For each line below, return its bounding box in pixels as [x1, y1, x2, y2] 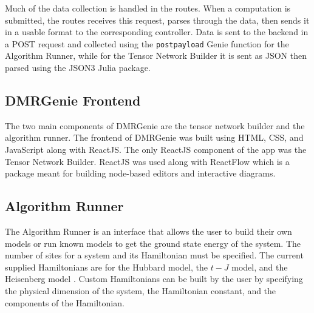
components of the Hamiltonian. [5, 296, 125, 309]
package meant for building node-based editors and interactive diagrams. [5, 167, 276, 180]
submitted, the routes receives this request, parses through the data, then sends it [5, 13, 310, 26]
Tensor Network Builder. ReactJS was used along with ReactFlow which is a [5, 155, 290, 167]
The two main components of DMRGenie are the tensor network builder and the [5, 119, 305, 132]
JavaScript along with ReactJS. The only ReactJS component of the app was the [5, 143, 307, 156]
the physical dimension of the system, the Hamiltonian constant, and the [5, 284, 276, 297]
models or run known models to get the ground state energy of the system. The [5, 237, 301, 249]
